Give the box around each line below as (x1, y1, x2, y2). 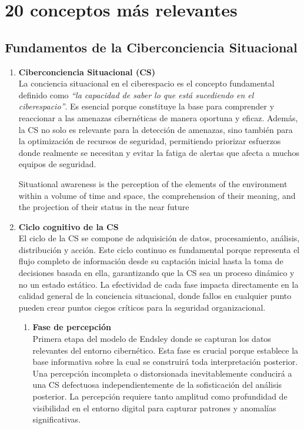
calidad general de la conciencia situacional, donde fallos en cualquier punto (18, 290, 292, 302)
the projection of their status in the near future (18, 201, 189, 213)
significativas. (32, 413, 81, 425)
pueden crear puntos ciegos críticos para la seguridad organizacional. (18, 301, 266, 313)
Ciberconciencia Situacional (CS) (18, 65, 156, 78)
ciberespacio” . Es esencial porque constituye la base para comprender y (18, 100, 275, 112)
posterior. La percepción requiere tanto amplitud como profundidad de (32, 390, 288, 403)
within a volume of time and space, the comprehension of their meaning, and (18, 189, 296, 201)
